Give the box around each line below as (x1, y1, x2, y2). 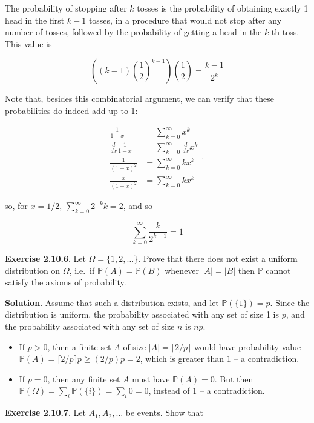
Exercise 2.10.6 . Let (5, 252, 86, 264)
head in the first (5, 13, 65, 26)
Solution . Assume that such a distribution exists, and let (5, 296, 219, 308)
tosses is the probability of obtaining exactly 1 (137, 2, 309, 14)
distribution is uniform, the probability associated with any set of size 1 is (5, 308, 279, 321)
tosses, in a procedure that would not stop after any (88, 13, 282, 26)
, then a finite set (47, 340, 111, 353)
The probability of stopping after (5, 2, 127, 14)
